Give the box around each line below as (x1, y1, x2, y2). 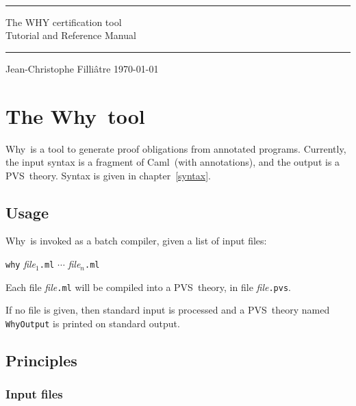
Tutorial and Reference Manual (5, 28, 136, 42)
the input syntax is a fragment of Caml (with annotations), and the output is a (5, 155, 340, 169)
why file (5, 257, 36, 271)
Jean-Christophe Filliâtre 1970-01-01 (5, 61, 159, 75)
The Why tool (5, 101, 145, 129)
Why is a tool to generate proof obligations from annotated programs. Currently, (5, 141, 346, 155)
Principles (5, 350, 77, 371)
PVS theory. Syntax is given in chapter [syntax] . (5, 168, 211, 182)
